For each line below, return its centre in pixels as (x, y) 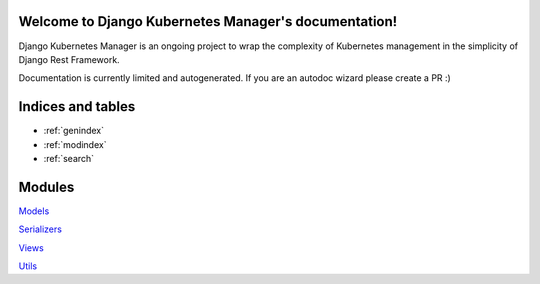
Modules (46, 186)
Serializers (40, 229)
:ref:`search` (69, 158)
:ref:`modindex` (75, 144)
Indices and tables (77, 106)
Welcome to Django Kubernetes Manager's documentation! (208, 21)
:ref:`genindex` (74, 131)
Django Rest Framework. (69, 59)
